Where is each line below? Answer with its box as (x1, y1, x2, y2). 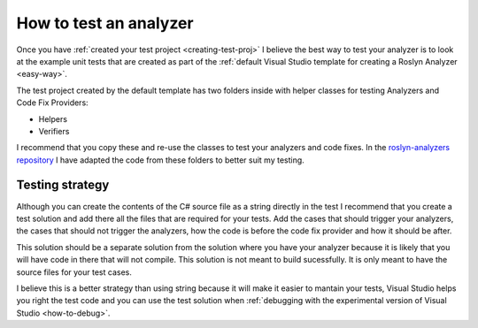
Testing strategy (16, 178, 110, 193)
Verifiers (38, 126, 70, 136)
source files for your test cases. (16, 266, 132, 278)
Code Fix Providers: (16, 97, 89, 108)
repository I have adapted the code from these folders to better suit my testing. (16, 155, 305, 165)
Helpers (38, 113, 68, 124)
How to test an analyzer (16, 13, 194, 33)
